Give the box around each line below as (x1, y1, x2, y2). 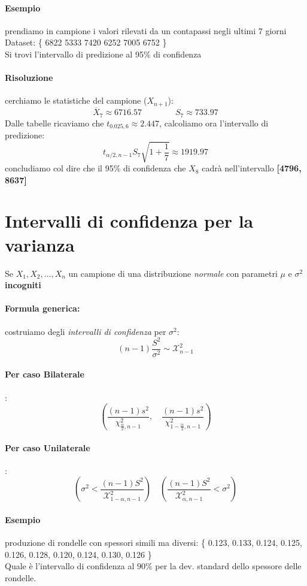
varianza (5, 232, 75, 256)
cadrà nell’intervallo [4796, (202, 162, 302, 174)
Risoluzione (5, 71, 53, 84)
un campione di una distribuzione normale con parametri (68, 267, 278, 279)
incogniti (5, 279, 41, 291)
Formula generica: (5, 302, 80, 315)
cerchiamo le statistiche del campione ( (5, 94, 147, 107)
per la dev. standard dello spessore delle (155, 560, 302, 572)
